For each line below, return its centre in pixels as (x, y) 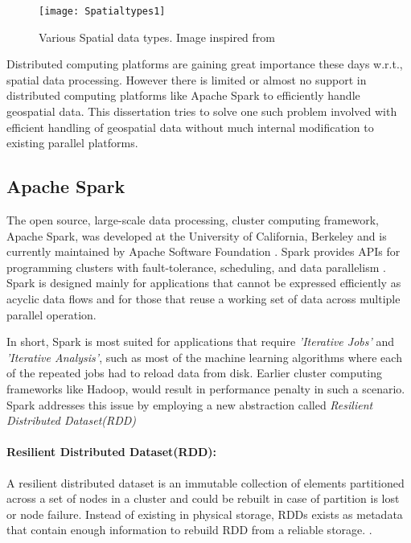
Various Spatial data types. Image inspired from (157, 37)
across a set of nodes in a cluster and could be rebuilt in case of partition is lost (203, 498)
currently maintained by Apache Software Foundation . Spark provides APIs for (203, 251)
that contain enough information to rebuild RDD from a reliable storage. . (189, 530)
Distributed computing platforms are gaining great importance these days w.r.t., (205, 64)
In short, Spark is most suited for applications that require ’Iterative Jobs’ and (201, 341)
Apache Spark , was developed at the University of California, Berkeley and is (197, 235)
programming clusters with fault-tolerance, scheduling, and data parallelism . (196, 267)
